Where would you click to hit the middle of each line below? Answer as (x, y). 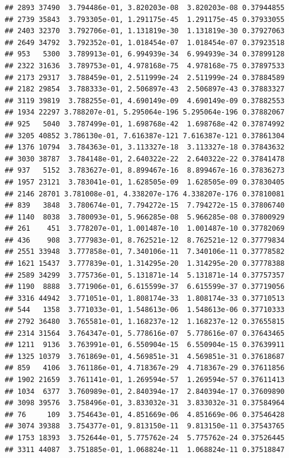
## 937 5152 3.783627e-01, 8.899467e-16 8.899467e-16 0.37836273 (145, 171)
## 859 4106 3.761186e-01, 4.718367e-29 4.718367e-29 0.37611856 (145, 368)
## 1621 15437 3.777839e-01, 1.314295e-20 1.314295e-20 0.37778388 (145, 264)
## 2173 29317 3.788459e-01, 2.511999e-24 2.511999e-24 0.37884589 (145, 77)
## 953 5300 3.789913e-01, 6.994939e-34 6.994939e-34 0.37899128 (145, 54)
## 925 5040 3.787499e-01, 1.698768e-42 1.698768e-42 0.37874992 (145, 124)
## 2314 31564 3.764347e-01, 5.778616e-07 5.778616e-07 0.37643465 (145, 333)
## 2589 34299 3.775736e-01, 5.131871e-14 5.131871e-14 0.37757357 (145, 275)
